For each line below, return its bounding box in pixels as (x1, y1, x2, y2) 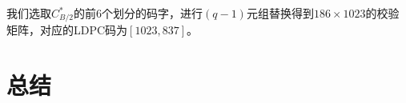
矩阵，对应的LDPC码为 (6, 22, 128, 38)
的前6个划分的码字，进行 (74, 5, 203, 21)
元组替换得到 (246, 5, 314, 21)
